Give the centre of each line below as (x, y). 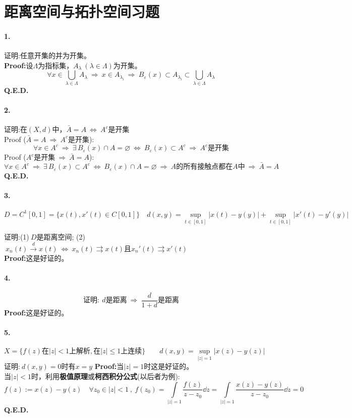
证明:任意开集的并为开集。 (47, 55)
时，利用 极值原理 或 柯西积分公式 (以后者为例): (105, 376)
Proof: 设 (19, 65)
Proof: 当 (109, 366)
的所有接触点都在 (204, 167)
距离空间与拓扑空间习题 (82, 11)
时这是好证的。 (169, 366)
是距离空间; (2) (61, 237)
